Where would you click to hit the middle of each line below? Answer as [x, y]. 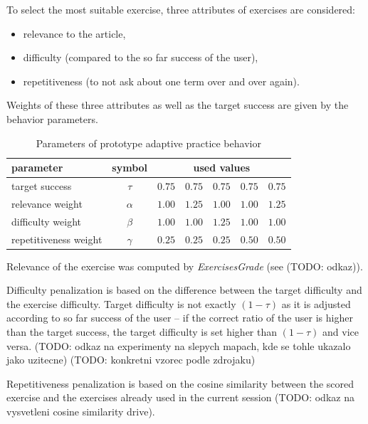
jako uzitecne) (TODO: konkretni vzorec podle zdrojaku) [131, 360]
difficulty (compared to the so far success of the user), [141, 57]
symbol [130, 168]
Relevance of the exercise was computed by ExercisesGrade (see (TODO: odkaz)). [185, 266]
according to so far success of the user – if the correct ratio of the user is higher [180, 318]
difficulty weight [46, 221]
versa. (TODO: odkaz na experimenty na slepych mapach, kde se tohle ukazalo [179, 345]
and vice [341, 332]
